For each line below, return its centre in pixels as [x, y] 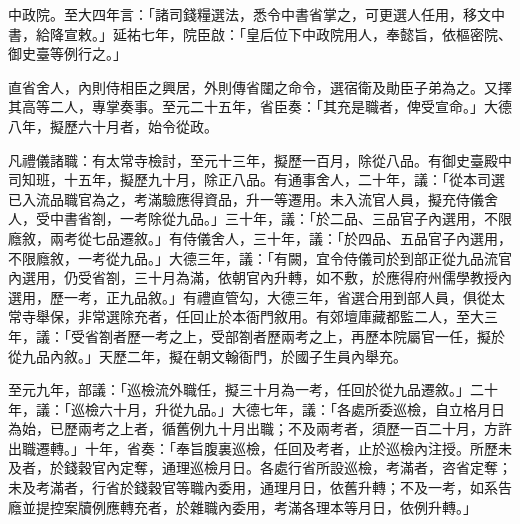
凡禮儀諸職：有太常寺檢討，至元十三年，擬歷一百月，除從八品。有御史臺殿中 [260, 159]
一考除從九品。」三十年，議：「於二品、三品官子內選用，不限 [315, 218]
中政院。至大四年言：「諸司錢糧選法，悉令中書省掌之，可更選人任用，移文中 [256, 14]
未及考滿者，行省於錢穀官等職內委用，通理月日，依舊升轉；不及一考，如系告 [260, 487]
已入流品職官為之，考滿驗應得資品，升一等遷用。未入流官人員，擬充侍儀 [246, 198]
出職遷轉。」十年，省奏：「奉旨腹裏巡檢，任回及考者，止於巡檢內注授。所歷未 [260, 447]
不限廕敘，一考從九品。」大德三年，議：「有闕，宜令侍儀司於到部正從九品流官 [260, 257]
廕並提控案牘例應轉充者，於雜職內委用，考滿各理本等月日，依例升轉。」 [242, 506]
